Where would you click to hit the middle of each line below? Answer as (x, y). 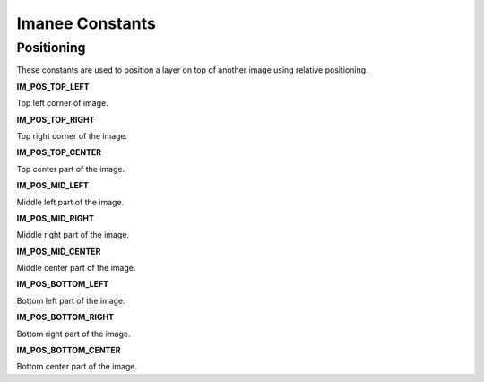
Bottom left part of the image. (71, 300)
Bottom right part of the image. (73, 334)
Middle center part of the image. (76, 268)
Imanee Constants (86, 23)
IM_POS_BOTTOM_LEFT (63, 284)
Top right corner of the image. (72, 135)
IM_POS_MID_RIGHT (55, 218)
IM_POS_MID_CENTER (59, 251)
